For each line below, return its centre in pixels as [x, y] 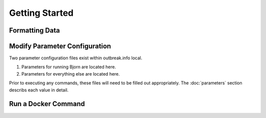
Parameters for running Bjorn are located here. [69, 67]
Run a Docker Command [47, 104]
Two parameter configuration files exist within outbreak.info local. [76, 58]
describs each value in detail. [39, 90]
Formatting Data [34, 30]
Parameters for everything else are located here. [71, 74]
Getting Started [41, 13]
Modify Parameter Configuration [60, 46]
